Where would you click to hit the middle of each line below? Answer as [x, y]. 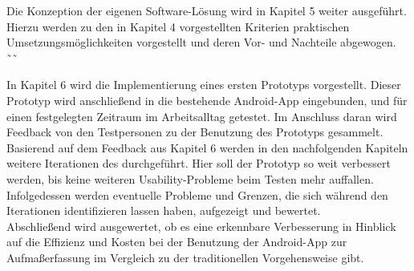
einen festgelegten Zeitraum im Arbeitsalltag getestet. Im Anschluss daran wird [202, 116]
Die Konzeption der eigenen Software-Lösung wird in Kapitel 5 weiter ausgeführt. [207, 10]
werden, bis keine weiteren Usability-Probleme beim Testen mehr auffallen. [190, 178]
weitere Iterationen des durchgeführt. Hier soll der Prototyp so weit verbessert [199, 163]
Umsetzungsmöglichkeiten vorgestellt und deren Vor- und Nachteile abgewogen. [201, 42]
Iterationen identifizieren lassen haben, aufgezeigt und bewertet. [164, 210]
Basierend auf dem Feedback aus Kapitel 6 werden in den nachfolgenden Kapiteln [207, 147]
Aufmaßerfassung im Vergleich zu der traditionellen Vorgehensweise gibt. [185, 257]
